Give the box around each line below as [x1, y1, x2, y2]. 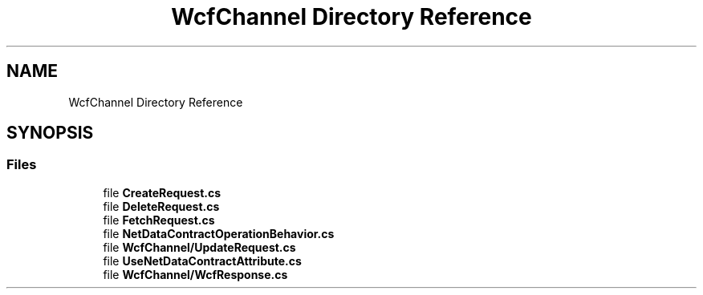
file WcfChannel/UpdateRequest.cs [103, 240, 296, 254]
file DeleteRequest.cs [103, 199, 220, 213]
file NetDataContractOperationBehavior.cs [103, 226, 335, 240]
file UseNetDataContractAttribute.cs [103, 253, 302, 268]
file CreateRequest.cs [103, 185, 221, 200]
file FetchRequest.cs [103, 212, 215, 227]
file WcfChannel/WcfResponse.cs [103, 267, 288, 281]
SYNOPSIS [6, 123, 94, 143]
